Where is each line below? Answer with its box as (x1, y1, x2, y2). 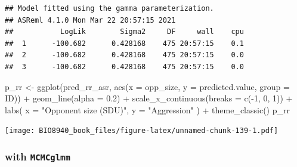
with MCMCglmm (5, 149, 70, 163)
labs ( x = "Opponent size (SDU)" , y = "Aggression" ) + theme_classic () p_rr (5, 103, 290, 116)
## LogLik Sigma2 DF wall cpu (5, 27, 244, 36)
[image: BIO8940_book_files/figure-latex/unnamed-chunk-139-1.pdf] (5, 126, 279, 135)
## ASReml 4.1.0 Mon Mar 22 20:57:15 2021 (5, 16, 176, 24)
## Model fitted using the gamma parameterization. (5, 4, 214, 13)
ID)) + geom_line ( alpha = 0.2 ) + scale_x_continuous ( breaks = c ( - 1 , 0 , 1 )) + (5, 92, 293, 104)
